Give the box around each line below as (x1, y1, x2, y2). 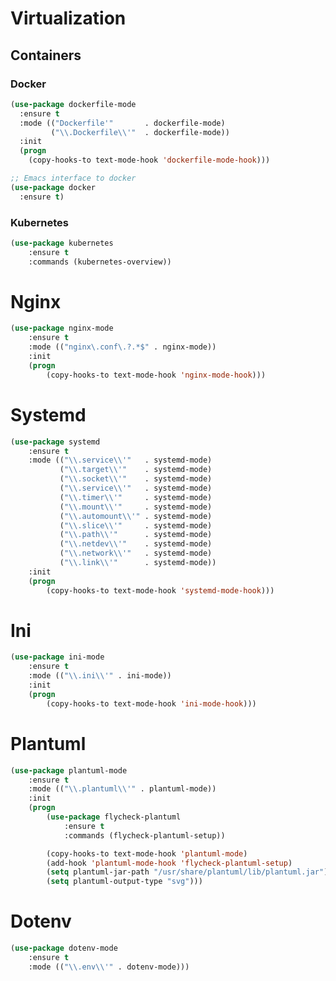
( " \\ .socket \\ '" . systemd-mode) (59, 474, 213, 484)
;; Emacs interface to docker (10, 173, 137, 183)
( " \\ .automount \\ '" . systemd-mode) (59, 511, 213, 521)
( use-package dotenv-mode (10, 943, 118, 954)
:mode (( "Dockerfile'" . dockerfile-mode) (19, 118, 226, 128)
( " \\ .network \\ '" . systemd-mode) (59, 548, 213, 559)
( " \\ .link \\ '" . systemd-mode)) (59, 558, 217, 568)
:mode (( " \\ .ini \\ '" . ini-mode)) (28, 671, 172, 681)
